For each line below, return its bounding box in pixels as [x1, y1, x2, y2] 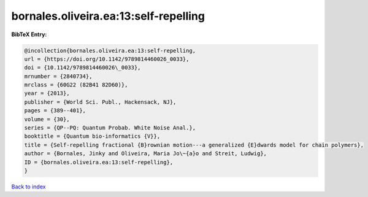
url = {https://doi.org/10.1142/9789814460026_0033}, [24, 55, 190, 63]
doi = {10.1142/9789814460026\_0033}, [24, 64, 141, 71]
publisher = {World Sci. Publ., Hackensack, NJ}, [24, 98, 177, 106]
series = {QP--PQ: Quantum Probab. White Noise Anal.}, [24, 125, 196, 131]
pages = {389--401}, [24, 107, 86, 114]
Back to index [11, 183, 46, 190]
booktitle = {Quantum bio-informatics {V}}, [24, 133, 161, 140]
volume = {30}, [24, 115, 70, 123]
